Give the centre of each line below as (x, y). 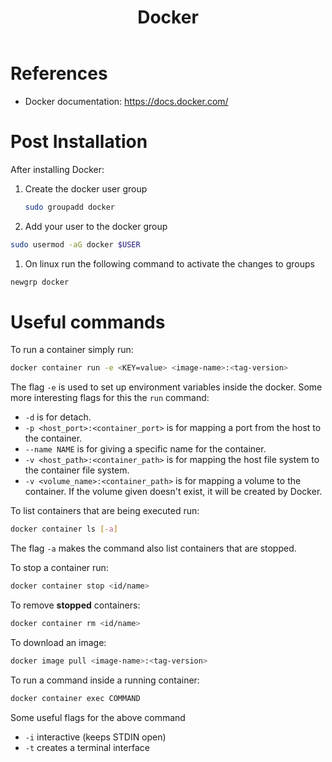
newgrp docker (40, 282)
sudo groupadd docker (69, 207)
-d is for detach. (58, 417)
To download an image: (58, 642)
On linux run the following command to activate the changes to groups (169, 263)
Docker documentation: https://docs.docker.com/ (126, 101)
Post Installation (79, 142)
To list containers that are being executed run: (105, 511)
